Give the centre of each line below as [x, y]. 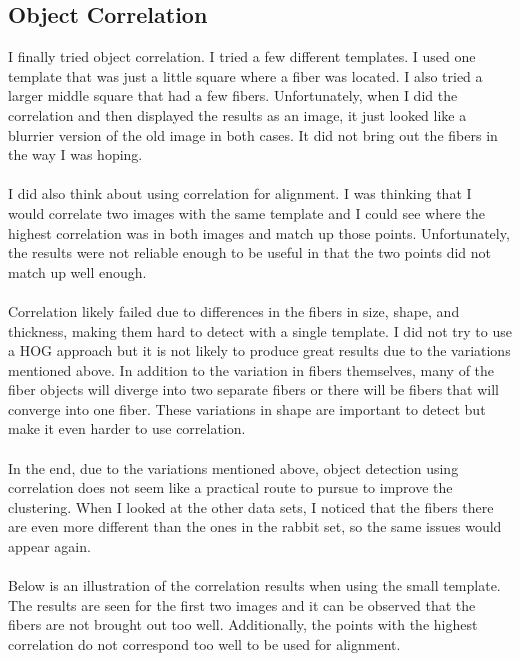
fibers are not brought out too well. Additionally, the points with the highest [243, 624]
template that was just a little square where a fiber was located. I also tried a [245, 75]
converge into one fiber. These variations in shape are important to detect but [247, 408]
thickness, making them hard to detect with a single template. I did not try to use [260, 330]
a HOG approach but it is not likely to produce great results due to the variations [259, 350]
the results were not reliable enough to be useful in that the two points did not [250, 252]
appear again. [49, 546]
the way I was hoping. [75, 154]
